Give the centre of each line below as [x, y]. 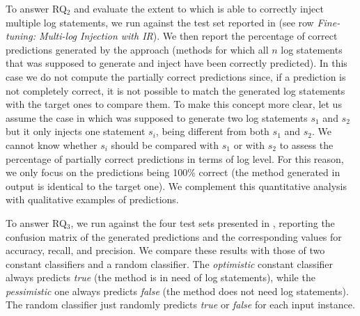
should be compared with [165, 144]
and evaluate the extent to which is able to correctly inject [199, 8]
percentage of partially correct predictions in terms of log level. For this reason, [175, 158]
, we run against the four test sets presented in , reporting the [203, 222]
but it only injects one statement [76, 131]
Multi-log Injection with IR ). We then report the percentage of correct [188, 36]
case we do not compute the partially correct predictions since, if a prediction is [176, 76]
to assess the [306, 144]
